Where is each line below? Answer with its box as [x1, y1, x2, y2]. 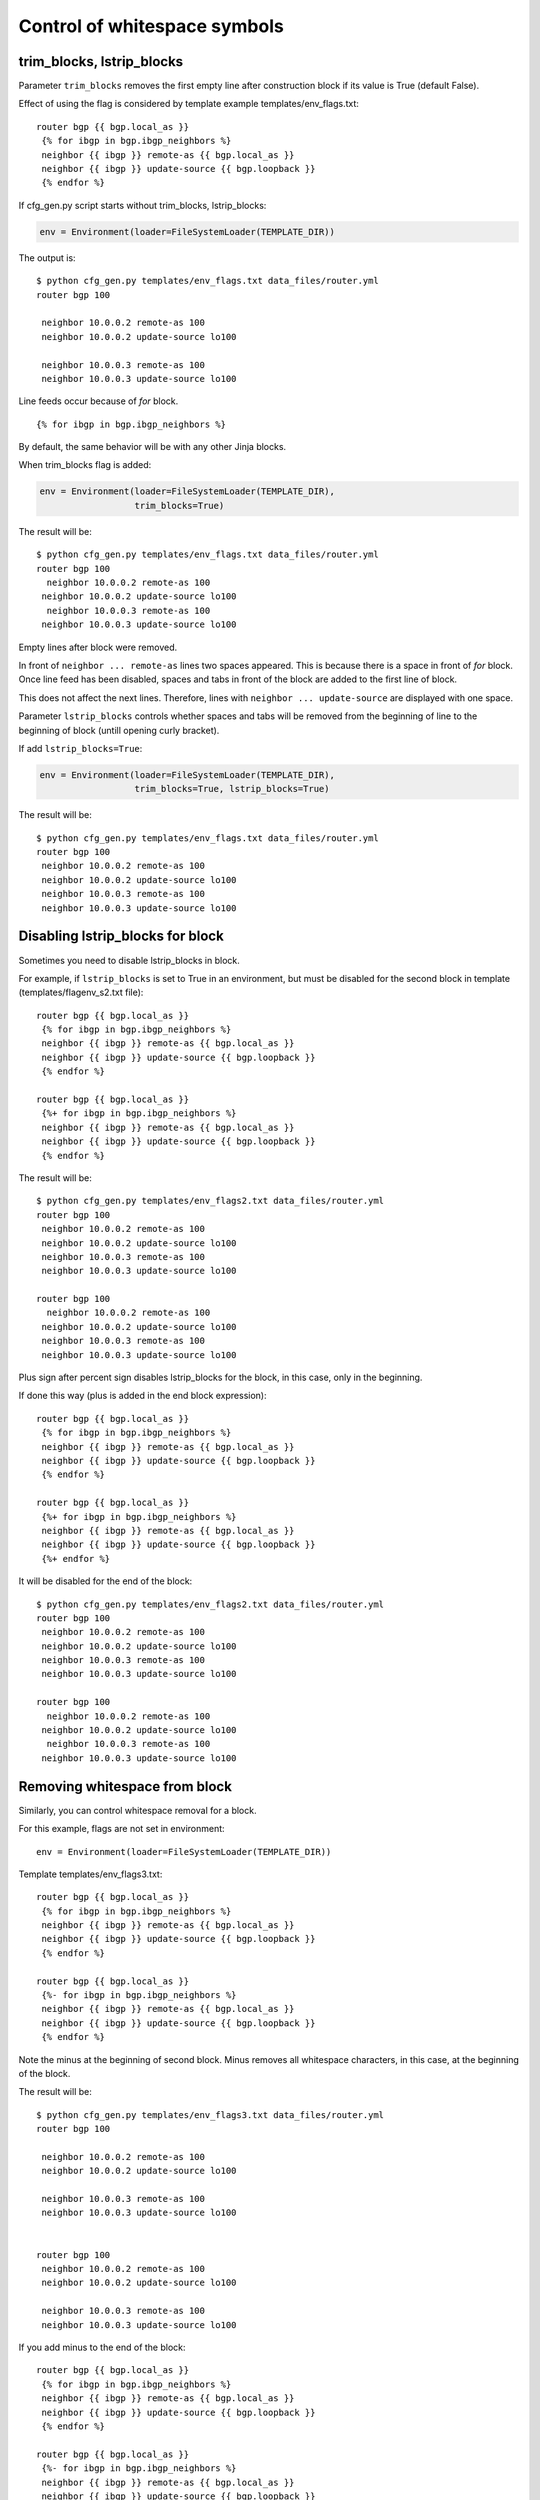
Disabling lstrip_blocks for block [18, 928, 224, 945]
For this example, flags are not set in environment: [18, 1823, 225, 1835]
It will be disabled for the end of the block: [18, 1575, 193, 1587]
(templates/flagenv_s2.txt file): [18, 986, 144, 999]
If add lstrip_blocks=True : [18, 742, 143, 754]
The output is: [18, 251, 76, 264]
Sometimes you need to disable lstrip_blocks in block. [18, 954, 240, 966]
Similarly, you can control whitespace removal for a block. [18, 1804, 257, 1816]
